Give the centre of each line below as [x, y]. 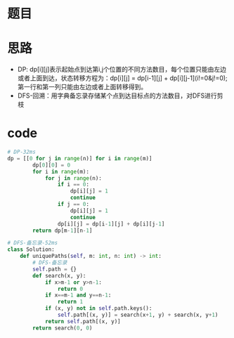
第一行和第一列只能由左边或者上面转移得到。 [82, 87]
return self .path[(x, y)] [83, 321]
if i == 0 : [73, 185]
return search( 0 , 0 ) [63, 328]
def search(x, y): [59, 275]
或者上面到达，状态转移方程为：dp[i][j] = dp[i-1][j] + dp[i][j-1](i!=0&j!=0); [123, 78]
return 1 [70, 302]
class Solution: [31, 249]
